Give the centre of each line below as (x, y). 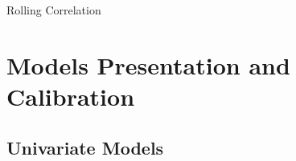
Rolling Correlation (54, 10)
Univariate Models (85, 147)
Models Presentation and (148, 64)
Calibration (71, 96)
